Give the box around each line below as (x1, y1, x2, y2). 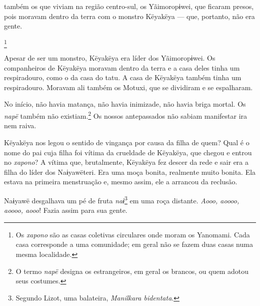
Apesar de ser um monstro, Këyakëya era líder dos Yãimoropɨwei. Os (4, 53, 215, 63)
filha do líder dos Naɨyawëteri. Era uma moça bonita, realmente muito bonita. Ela (4, 166, 256, 177)
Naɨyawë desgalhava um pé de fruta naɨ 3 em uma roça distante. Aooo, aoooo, (4, 193, 239, 205)
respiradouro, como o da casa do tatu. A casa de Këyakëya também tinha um (4, 72, 241, 83)
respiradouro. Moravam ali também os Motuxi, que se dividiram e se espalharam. (4, 82, 253, 92)
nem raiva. (4, 120, 36, 131)
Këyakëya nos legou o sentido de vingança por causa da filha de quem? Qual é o (4, 137, 249, 147)
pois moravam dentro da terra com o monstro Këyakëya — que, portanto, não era (4, 11, 255, 21)
